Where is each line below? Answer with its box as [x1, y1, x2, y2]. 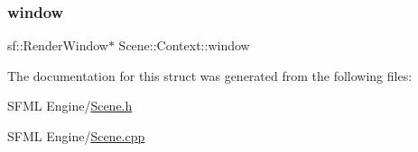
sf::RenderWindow [7, 36, 108, 55]
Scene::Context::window [118, 36, 250, 55]
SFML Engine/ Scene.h [7, 96, 133, 115]
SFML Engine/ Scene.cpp [7, 127, 145, 145]
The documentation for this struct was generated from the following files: [7, 66, 413, 85]
